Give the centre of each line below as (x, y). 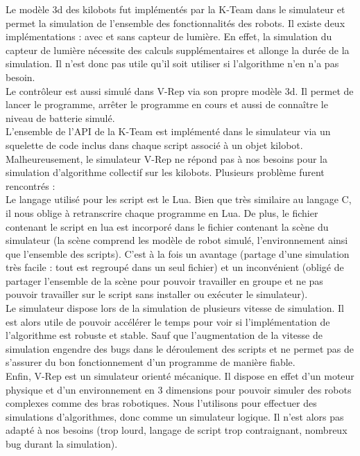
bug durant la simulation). (62, 444)
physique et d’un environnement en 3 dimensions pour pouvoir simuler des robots (179, 389)
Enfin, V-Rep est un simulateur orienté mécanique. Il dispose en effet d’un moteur (180, 376)
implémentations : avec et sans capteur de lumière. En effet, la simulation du (169, 36)
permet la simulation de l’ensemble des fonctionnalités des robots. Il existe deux (175, 23)
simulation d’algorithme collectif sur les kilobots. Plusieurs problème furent (165, 172)
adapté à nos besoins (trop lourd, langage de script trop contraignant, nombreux (177, 430)
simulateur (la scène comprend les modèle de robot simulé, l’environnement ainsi (177, 240)
